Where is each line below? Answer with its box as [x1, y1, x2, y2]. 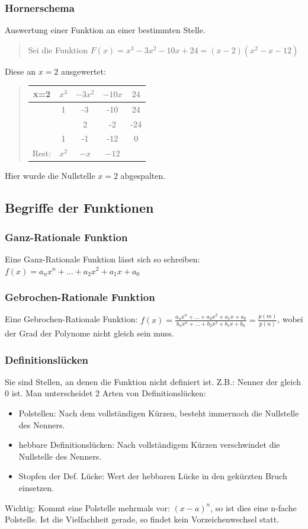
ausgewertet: [60, 65, 106, 77]
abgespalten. [120, 169, 166, 182]
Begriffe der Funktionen [5, 198, 154, 217]
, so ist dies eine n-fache [210, 501, 297, 514]
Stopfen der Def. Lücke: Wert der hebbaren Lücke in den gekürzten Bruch [18, 470, 287, 482]
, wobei [277, 313, 303, 325]
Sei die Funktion [28, 43, 88, 56]
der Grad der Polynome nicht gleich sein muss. [5, 327, 174, 339]
